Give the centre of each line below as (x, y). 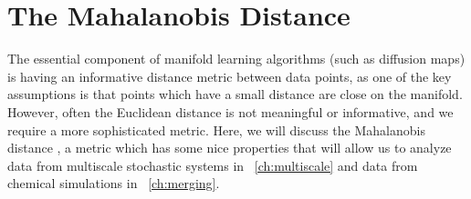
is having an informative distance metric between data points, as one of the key (230, 76)
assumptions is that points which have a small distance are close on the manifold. (235, 94)
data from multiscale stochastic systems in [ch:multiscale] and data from (213, 165)
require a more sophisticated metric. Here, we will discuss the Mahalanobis (216, 129)
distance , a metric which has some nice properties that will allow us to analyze (230, 148)
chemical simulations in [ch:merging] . (114, 183)
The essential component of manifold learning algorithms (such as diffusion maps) (236, 59)
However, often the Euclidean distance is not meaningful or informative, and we (230, 111)
